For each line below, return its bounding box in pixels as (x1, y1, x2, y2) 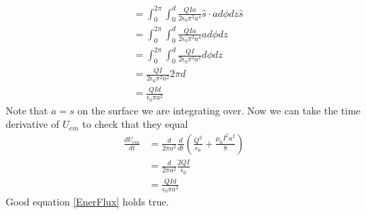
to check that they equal (82, 117, 188, 131)
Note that (6, 102, 48, 117)
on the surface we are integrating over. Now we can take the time (77, 102, 361, 117)
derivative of (6, 117, 59, 131)
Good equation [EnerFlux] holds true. (6, 194, 169, 209)
